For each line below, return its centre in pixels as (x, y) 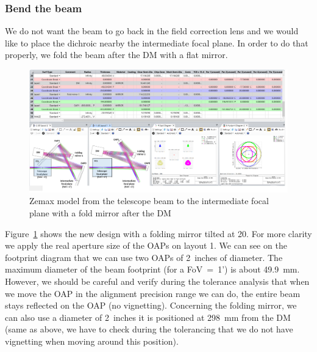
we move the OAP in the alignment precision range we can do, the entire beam (153, 293)
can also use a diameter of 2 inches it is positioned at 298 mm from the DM (148, 317)
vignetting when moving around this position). (92, 341)
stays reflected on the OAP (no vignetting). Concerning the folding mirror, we (151, 305)
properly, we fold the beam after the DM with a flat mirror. (116, 55)
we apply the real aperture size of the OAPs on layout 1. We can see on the (146, 245)
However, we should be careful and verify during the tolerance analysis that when (157, 281)
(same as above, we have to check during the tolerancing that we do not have (149, 329)
